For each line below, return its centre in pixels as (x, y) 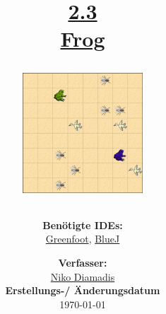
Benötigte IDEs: (83, 225)
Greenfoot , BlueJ (83, 239)
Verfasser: (83, 263)
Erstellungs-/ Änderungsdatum (83, 290)
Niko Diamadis (83, 276)
